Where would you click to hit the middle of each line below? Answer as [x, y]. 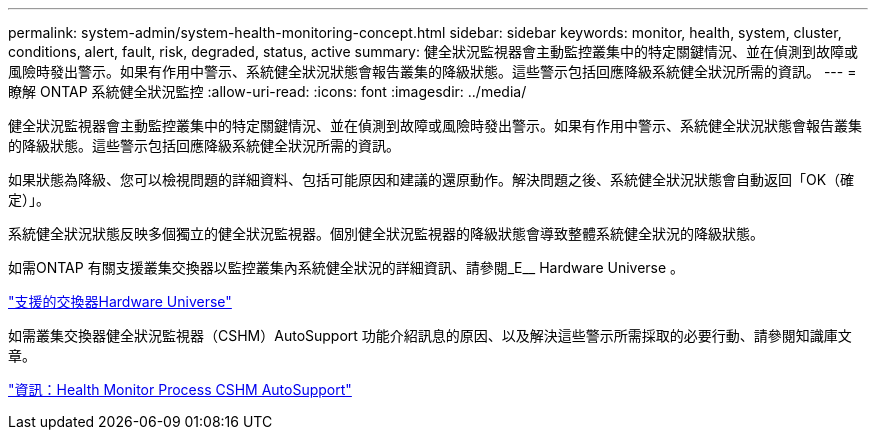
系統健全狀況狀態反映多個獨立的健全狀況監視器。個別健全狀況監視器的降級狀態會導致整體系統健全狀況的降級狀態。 [386, 233]
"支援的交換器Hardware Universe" [120, 301]
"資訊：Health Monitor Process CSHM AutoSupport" [180, 389]
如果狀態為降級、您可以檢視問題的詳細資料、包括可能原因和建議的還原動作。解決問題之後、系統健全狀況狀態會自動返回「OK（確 [431, 179]
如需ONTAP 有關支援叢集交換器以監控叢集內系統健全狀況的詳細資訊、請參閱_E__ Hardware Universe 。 [346, 267]
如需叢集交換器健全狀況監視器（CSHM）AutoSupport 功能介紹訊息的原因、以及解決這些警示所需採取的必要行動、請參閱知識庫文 [430, 335]
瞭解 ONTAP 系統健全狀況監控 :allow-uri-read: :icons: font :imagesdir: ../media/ [267, 91]
